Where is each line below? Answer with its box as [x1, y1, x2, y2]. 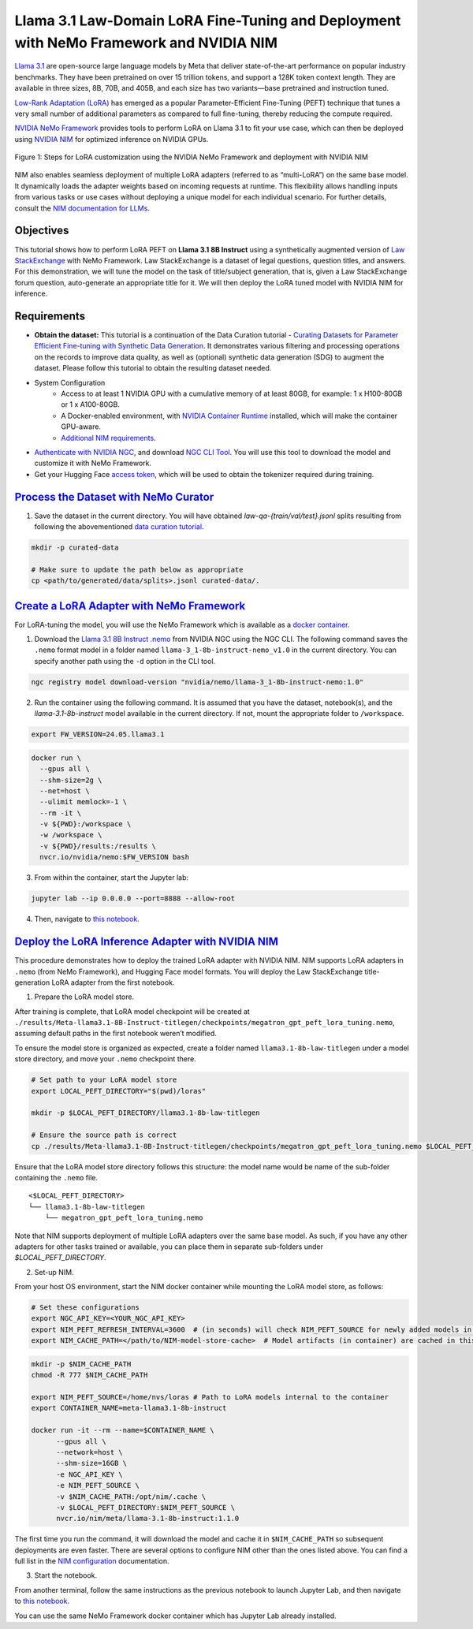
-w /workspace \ [39, 830, 102, 840]
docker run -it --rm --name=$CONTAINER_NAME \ [31, 1426, 214, 1435]
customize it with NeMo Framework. [34, 458, 151, 468]
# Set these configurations [31, 1303, 140, 1312]
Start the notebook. [34, 1571, 98, 1580]
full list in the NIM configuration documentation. [14, 1556, 169, 1566]
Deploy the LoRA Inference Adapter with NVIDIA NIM [14, 935, 279, 949]
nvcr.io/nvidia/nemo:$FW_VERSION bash [39, 852, 189, 862]
